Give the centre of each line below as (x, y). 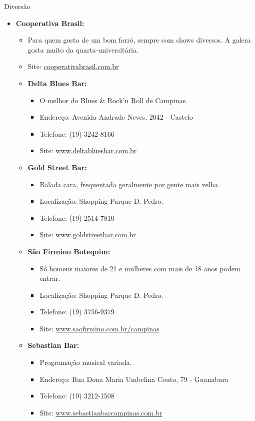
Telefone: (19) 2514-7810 (77, 218)
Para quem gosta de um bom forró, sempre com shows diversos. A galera (139, 40)
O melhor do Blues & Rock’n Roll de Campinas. (113, 100)
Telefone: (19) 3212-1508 (77, 396)
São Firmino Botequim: (69, 251)
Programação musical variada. (86, 362)
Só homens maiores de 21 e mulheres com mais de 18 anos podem (140, 268)
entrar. (50, 278)
